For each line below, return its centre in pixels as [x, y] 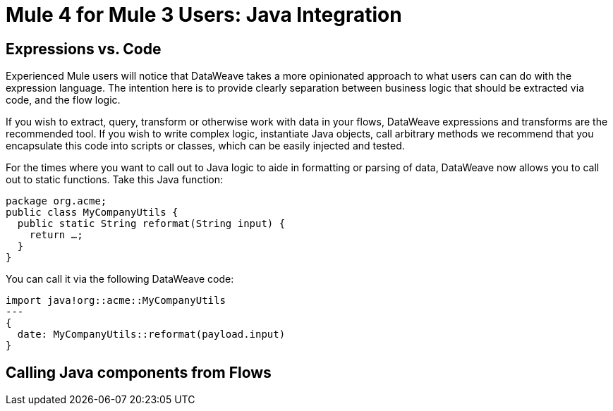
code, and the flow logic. [63, 100]
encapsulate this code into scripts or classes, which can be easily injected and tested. [205, 146]
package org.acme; [56, 201]
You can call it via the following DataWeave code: [120, 279]
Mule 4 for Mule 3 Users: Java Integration [204, 15]
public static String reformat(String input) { [151, 224]
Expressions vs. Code [84, 49]
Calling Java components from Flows [139, 372]
